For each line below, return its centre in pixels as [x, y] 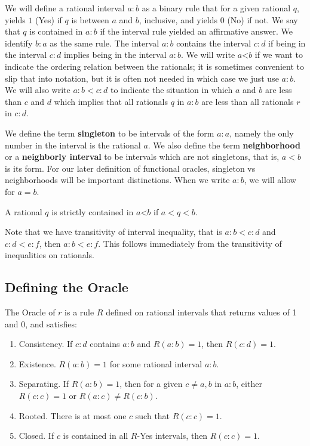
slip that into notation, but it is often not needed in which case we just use [142, 78]
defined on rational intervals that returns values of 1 [201, 312]
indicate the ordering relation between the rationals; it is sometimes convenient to [154, 66]
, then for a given [151, 384]
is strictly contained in [93, 211]
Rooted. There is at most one [73, 415]
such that [153, 415]
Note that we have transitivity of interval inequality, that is [113, 232]
